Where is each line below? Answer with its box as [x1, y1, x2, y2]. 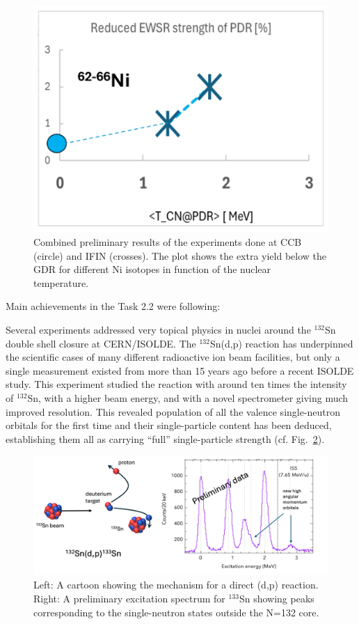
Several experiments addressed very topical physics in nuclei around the [6, 322, 311, 337]
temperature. [33, 275, 89, 290]
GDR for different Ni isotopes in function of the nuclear [33, 262, 271, 276]
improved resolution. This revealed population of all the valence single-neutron [6, 404, 341, 419]
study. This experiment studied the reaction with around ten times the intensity [6, 377, 347, 391]
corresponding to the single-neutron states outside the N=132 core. [33, 604, 319, 619]
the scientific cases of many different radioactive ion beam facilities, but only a [6, 350, 340, 364]
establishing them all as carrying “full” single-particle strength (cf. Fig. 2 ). [6, 431, 325, 446]
